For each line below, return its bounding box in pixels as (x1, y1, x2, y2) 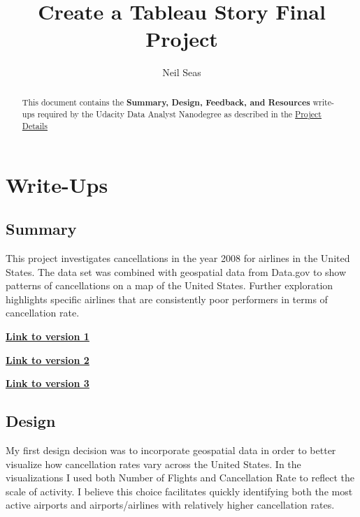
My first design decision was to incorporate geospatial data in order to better (6, 443, 336, 458)
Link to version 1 (6, 329, 89, 344)
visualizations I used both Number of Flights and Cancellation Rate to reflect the (6, 470, 354, 485)
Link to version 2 (6, 352, 89, 367)
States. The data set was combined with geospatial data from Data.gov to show (6, 264, 347, 279)
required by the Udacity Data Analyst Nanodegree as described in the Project (37, 108, 322, 120)
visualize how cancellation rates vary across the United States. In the (6, 456, 301, 471)
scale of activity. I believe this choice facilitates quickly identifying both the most (6, 483, 353, 498)
